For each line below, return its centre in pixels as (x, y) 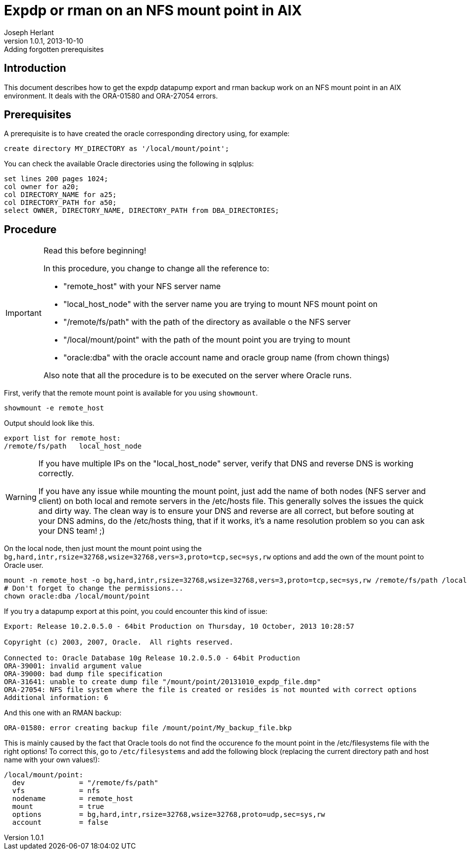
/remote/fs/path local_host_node (73, 446)
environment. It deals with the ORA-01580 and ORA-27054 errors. (111, 96)
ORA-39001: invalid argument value (73, 666)
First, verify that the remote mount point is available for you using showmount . (131, 393)
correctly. (56, 474)
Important (23, 313)
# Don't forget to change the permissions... (94, 588)
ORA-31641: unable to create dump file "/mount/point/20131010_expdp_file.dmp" (163, 682)
